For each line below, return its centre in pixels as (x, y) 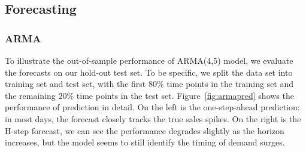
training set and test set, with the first (75, 84)
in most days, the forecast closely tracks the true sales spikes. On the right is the (153, 118)
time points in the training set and (230, 84)
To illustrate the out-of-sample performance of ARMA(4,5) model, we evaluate (149, 60)
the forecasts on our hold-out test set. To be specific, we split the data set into (149, 72)
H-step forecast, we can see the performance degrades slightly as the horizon (145, 130)
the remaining (30, 95)
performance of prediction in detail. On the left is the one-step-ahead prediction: (152, 107)
